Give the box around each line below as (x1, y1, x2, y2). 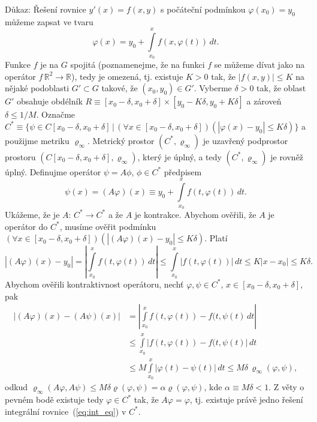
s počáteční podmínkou (161, 3, 246, 15)
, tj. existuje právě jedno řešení (189, 393, 303, 406)
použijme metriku (5, 134, 70, 146)
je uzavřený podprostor (203, 134, 288, 146)
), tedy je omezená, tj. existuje (71, 70, 183, 82)
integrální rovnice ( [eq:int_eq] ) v (5, 405, 126, 417)
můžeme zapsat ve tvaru (5, 15, 93, 28)
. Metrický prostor (87, 134, 155, 146)
